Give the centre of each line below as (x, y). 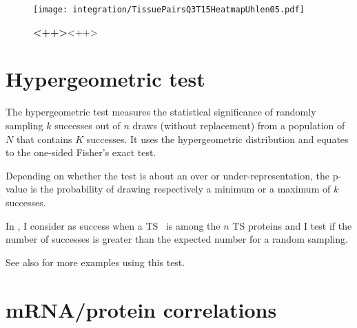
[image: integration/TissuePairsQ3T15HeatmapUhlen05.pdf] (169, 10)
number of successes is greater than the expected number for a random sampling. (177, 239)
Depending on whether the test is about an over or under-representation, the (168, 175)
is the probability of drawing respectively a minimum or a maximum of (181, 189)
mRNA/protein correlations (141, 309)
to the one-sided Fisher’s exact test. (81, 152)
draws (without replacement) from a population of (239, 125)
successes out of (88, 125)
